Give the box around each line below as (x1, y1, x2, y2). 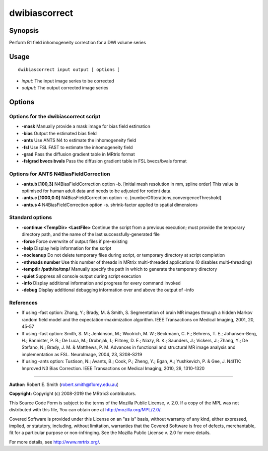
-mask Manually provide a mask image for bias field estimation (21, 123, 151, 129)
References (9, 300, 38, 306)
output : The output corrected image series (21, 85, 109, 91)
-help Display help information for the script (21, 245, 112, 251)
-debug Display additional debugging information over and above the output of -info (21, 287, 194, 293)
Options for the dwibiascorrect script (9, 113, 101, 120)
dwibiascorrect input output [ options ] (18, 67, 120, 73)
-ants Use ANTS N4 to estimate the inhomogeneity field (21, 137, 136, 144)
